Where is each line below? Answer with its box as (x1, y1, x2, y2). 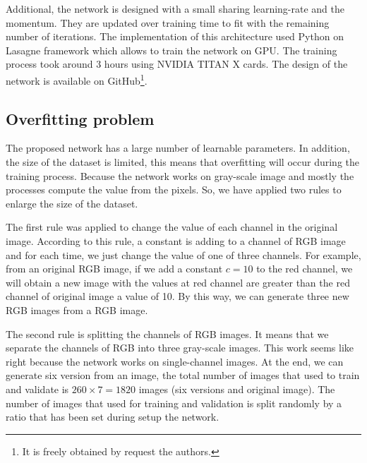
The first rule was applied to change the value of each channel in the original (6, 220, 338, 234)
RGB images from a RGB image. (6, 302, 148, 317)
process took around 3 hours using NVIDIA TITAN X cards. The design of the (6, 56, 348, 71)
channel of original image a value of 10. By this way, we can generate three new (6, 289, 349, 303)
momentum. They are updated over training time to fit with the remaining (6, 15, 330, 30)
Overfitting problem (6, 107, 155, 129)
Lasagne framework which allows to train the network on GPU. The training (6, 42, 337, 57)
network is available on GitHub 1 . (6, 71, 148, 88)
